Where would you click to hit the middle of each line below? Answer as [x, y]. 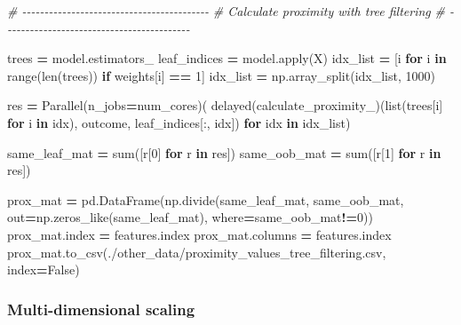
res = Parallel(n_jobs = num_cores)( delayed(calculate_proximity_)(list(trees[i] [225, 105]
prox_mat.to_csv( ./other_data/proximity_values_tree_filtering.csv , [197, 252]
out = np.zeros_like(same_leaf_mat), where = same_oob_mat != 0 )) [190, 217]
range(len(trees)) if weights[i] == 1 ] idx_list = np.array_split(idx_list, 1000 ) [221, 75]
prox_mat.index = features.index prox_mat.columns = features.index [199, 234]
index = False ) [44, 270]
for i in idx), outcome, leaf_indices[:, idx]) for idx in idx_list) [179, 122]
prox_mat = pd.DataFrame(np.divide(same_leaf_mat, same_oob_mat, [206, 199]
